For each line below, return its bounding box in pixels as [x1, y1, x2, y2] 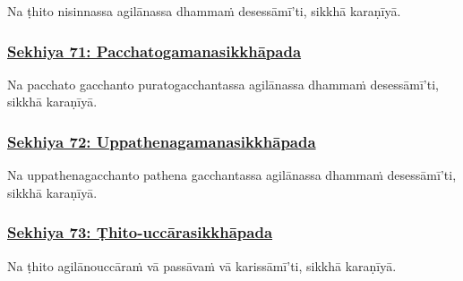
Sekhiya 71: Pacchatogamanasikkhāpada [7, 39, 302, 62]
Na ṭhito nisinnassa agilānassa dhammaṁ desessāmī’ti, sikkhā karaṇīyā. [7, 2, 401, 20]
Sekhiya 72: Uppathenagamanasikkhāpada [7, 130, 316, 152]
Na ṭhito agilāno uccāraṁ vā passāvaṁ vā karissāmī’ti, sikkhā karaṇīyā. [7, 256, 397, 275]
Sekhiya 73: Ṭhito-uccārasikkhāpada [7, 221, 273, 243]
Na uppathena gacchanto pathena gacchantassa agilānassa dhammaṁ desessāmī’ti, [7, 166, 457, 184]
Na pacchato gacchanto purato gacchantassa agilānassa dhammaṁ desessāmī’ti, [7, 74, 439, 93]
